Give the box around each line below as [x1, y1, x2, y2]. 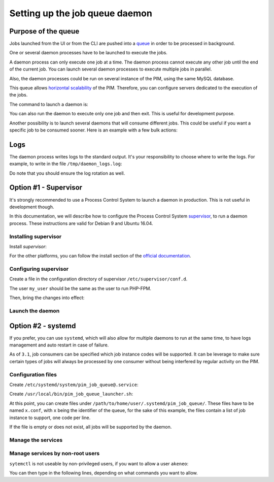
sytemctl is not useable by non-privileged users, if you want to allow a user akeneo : [9, 460, 189, 467]
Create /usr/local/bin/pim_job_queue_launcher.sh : [9, 391, 133, 397]
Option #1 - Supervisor [9, 183, 83, 192]
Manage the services [9, 436, 63, 443]
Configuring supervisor [9, 266, 68, 273]
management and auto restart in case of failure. [9, 342, 109, 348]
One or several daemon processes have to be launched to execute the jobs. [9, 50, 167, 56]
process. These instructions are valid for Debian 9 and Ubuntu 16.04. [9, 220, 153, 226]
